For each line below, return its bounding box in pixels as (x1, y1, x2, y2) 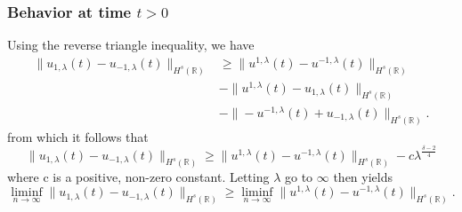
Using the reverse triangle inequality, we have (7, 35, 255, 54)
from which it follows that (7, 127, 149, 145)
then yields (333, 167, 393, 185)
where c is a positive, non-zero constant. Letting (7, 167, 270, 185)
